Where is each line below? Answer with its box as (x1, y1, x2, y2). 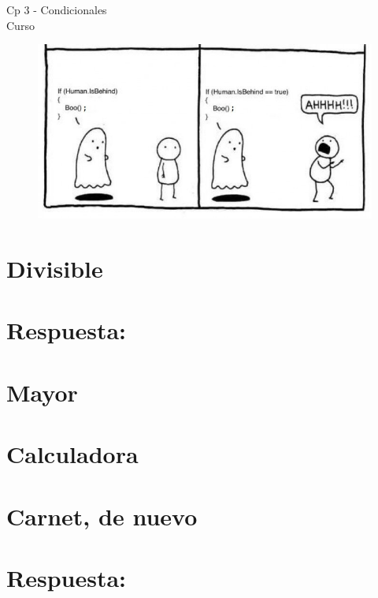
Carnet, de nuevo (6, 499, 198, 532)
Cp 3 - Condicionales (6, 2, 107, 17)
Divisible (6, 252, 103, 285)
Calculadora (6, 438, 139, 470)
